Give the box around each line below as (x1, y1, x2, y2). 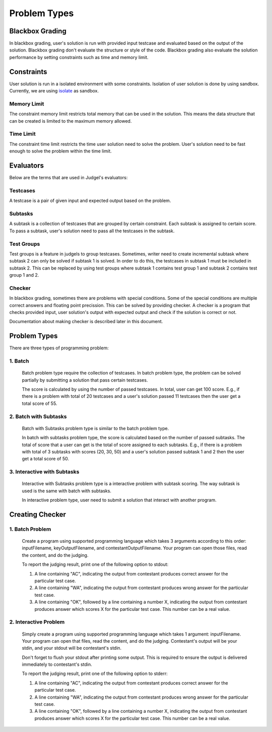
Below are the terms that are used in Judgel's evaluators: (9, 175, 128, 181)
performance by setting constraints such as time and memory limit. (9, 54, 149, 60)
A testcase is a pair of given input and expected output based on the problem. (9, 197, 171, 204)
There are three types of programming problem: (9, 345, 109, 351)
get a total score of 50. (22, 456, 69, 462)
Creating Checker (9, 510, 66, 518)
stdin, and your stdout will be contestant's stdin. (22, 645, 122, 651)
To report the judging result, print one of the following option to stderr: (22, 670, 168, 676)
